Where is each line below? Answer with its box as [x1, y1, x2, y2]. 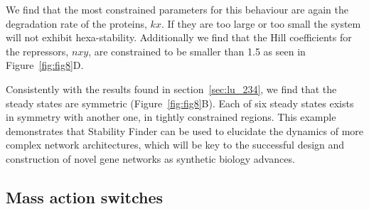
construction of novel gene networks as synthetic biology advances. [6, 151, 295, 166]
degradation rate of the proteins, [6, 16, 147, 31]
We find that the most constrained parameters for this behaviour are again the [6, 2, 349, 16]
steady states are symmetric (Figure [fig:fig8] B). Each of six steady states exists [6, 95, 354, 110]
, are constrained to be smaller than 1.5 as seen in [88, 43, 306, 58]
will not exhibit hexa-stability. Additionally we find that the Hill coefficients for [6, 30, 352, 45]
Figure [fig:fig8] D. [6, 58, 84, 73]
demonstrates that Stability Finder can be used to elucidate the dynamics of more [6, 123, 364, 138]
